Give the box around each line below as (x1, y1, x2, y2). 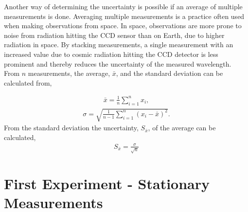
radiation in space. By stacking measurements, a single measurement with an (4, 39, 233, 50)
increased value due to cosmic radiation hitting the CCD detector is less (4, 49, 218, 59)
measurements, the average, (28, 68, 110, 78)
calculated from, (4, 77, 52, 88)
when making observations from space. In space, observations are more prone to (4, 20, 242, 31)
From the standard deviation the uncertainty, (4, 123, 139, 133)
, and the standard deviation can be (116, 68, 223, 78)
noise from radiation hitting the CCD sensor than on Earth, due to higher (4, 30, 225, 40)
